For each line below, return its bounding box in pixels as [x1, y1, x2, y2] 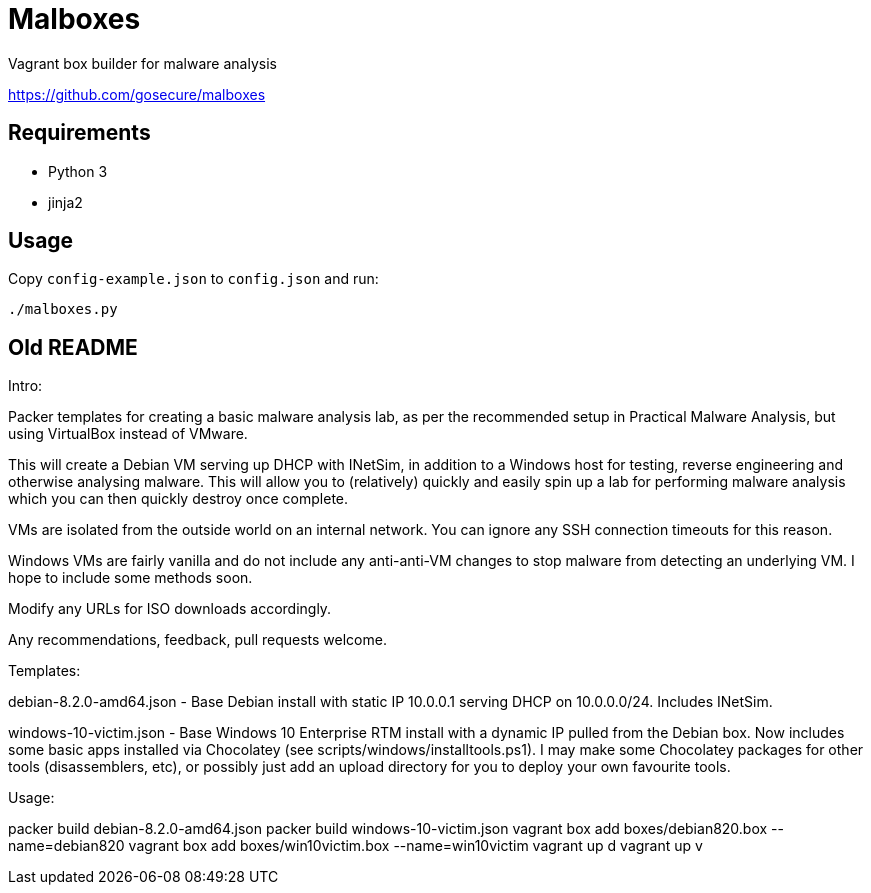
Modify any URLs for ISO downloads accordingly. [8, 600, 332, 618]
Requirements [8, 120, 151, 146]
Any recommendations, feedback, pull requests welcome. [8, 631, 387, 649]
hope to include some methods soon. [8, 569, 253, 587]
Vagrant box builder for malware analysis [8, 54, 277, 72]
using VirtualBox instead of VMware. [8, 425, 248, 443]
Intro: [8, 377, 43, 395]
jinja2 [48, 193, 83, 211]
